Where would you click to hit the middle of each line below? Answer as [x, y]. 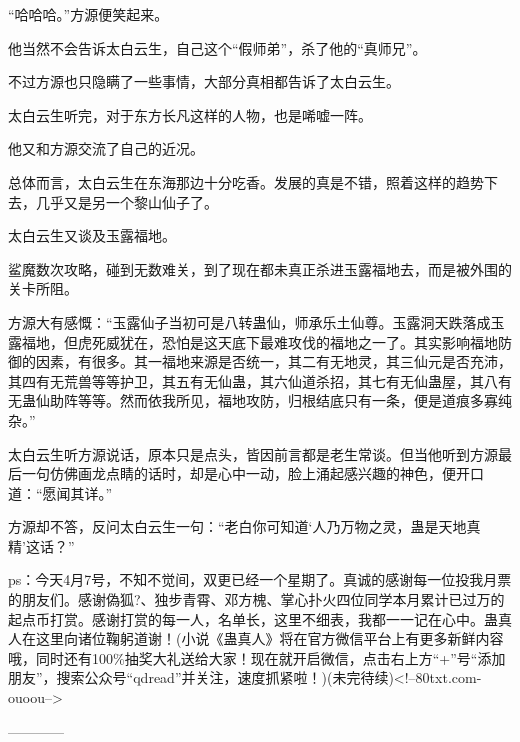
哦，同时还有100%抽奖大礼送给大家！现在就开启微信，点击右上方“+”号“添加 [257, 657]
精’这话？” [41, 545]
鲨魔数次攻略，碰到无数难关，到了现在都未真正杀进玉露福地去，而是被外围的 [260, 268]
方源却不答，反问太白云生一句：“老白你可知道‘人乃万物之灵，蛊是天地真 [244, 526]
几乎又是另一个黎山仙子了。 [126, 201]
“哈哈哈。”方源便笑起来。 [88, 14]
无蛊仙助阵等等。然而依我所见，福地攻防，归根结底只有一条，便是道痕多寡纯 [260, 400]
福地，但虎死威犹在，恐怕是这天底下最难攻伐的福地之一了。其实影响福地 [259, 341]
